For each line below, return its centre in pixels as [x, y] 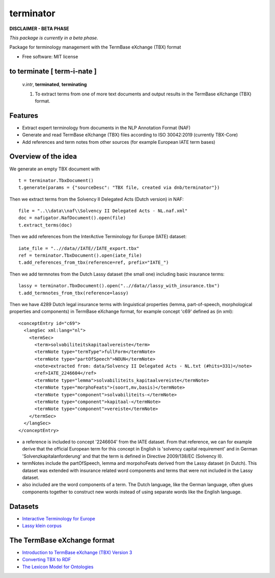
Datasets [24, 506]
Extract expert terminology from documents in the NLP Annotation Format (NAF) [106, 128]
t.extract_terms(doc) [45, 225]
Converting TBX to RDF [47, 560]
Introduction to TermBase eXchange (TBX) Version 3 [77, 552]
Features [24, 116]
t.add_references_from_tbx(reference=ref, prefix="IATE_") [94, 262]
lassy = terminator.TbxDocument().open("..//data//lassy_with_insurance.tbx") [119, 286]
